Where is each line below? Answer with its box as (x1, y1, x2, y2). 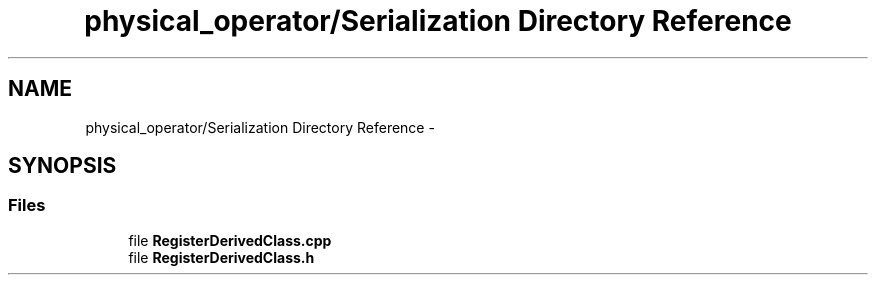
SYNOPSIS (8, 153, 117, 179)
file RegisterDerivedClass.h (128, 248, 315, 266)
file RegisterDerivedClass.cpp (128, 231, 332, 249)
